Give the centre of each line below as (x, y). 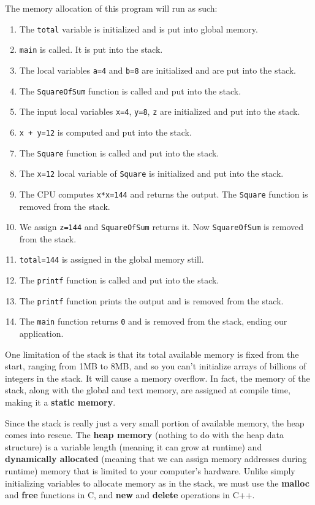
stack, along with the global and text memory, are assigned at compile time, (148, 390)
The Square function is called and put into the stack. (119, 152)
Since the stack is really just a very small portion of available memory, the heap (155, 422)
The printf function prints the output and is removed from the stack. (151, 300)
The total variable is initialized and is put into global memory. (139, 29)
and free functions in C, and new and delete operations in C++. (130, 495)
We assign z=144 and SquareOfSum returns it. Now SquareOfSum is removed (161, 227)
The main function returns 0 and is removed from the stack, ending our (153, 321)
